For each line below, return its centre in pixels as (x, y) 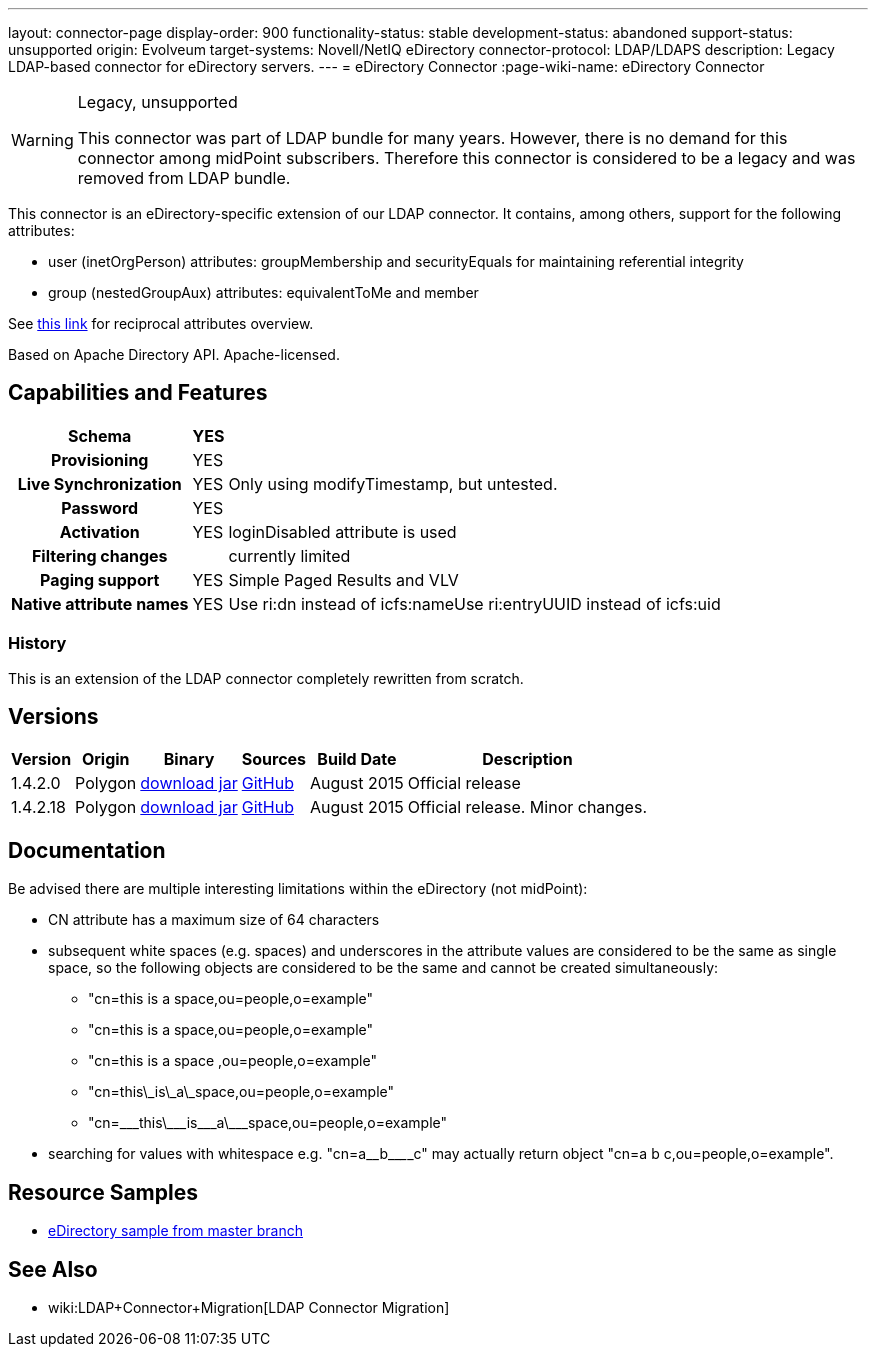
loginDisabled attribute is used (342, 531)
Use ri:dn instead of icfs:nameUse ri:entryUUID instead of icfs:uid (474, 603)
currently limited (289, 555)
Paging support (100, 579)
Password (100, 507)
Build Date (357, 759)
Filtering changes (99, 555)
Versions (53, 717)
